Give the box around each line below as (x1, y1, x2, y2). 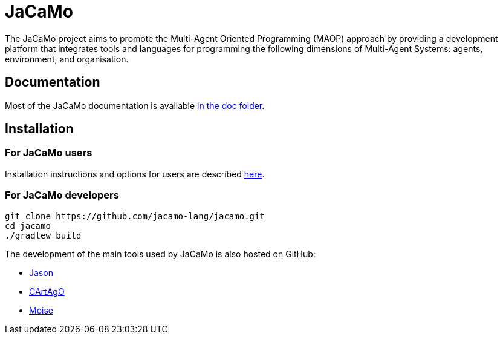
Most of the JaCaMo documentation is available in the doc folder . (5, 100, 265, 111)
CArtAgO (29, 286, 65, 297)
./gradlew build (5, 230, 82, 240)
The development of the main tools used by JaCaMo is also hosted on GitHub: (5, 248, 316, 259)
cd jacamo (5, 220, 51, 231)
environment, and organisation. (5, 53, 129, 64)
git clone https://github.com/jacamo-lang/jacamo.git (5, 211, 265, 221)
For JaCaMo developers (5, 189, 119, 202)
